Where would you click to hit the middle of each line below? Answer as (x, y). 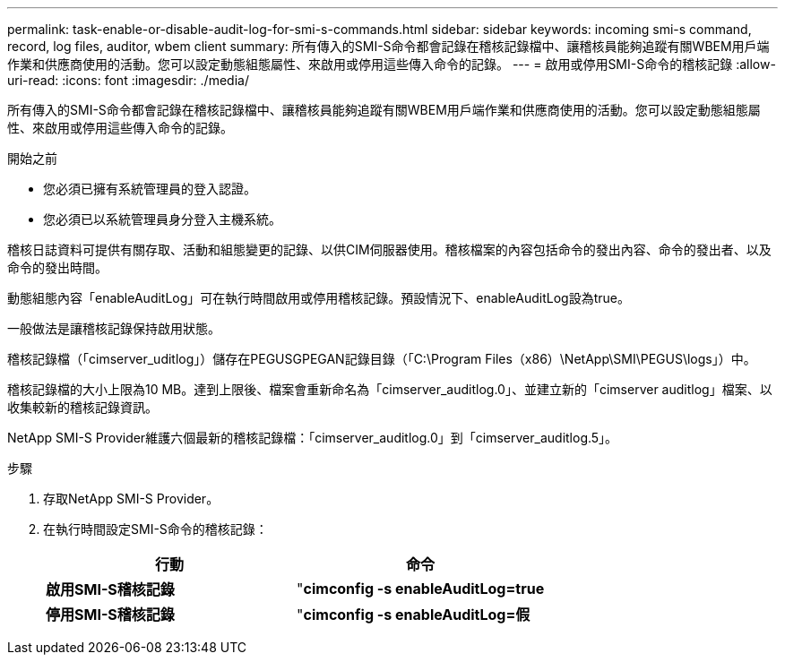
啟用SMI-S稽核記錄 (110, 589)
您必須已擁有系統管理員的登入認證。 (150, 189)
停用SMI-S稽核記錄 (110, 615)
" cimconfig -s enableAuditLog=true (421, 589)
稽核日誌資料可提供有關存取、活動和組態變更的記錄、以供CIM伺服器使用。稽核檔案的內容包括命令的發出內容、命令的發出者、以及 (389, 249)
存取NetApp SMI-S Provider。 (131, 499)
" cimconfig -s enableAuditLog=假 (414, 615)
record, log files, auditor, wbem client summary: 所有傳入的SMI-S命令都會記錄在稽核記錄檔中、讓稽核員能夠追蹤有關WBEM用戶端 (388, 46)
